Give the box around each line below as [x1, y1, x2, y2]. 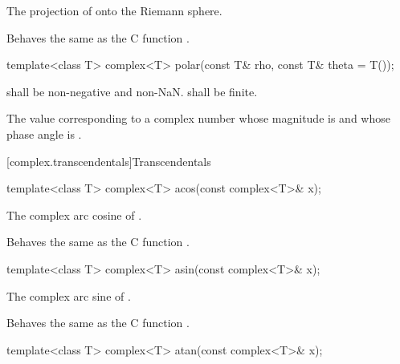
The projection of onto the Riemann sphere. [6, 2, 222, 18]
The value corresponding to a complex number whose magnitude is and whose [6, 110, 390, 127]
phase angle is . [6, 125, 82, 142]
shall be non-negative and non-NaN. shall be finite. [6, 83, 258, 99]
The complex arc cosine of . [6, 206, 142, 223]
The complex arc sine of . [6, 287, 131, 304]
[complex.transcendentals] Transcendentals [6, 152, 211, 169]
